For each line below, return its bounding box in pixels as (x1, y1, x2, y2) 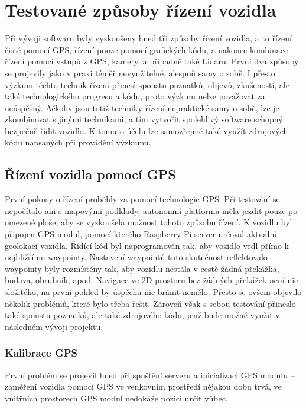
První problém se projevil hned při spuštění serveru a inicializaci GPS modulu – (5, 368, 295, 381)
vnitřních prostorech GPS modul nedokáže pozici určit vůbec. (5, 391, 228, 404)
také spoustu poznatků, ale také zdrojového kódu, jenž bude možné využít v (5, 309, 280, 321)
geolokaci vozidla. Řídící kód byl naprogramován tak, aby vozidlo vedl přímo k (5, 239, 289, 251)
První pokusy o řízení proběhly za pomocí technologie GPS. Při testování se (5, 193, 280, 205)
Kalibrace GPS (5, 345, 78, 360)
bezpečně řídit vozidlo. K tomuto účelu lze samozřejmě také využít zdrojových (5, 124, 288, 137)
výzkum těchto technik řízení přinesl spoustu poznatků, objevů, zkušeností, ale (5, 78, 289, 90)
